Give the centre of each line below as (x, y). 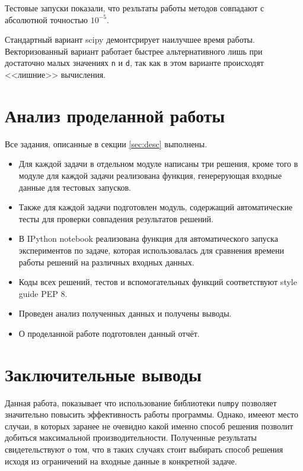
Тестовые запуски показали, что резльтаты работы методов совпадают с (135, 8)
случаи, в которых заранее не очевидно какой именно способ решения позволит (149, 426)
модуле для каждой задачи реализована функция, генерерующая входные (150, 175)
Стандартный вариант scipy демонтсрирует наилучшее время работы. (130, 39)
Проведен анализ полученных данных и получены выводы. (125, 313)
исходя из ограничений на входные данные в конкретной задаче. (121, 461)
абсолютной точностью (47, 19)
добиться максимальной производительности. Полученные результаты (131, 437)
